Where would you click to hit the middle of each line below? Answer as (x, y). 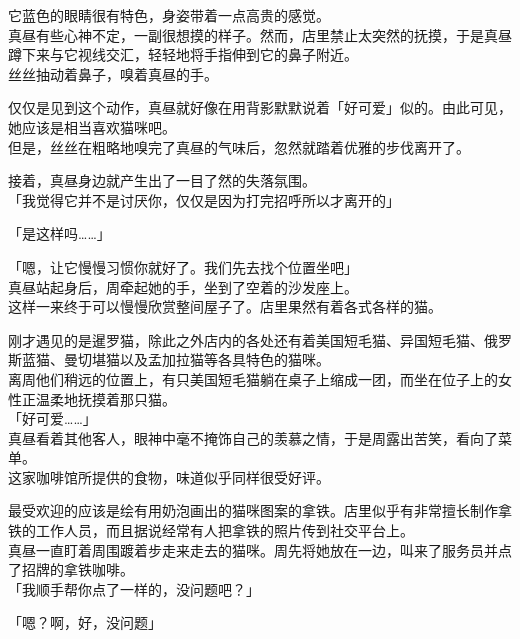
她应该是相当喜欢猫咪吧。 (92, 126)
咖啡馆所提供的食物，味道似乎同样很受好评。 (182, 476)
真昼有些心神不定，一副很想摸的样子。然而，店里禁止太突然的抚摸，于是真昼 (260, 34)
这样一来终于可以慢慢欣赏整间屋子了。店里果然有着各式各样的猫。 (225, 306)
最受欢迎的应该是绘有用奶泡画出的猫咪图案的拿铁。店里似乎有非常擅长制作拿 (260, 510)
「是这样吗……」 (59, 233)
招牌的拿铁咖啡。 (77, 569)
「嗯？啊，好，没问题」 (85, 622)
